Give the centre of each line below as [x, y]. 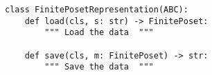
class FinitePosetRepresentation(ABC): [97, 10]
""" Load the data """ [99, 33]
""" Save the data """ [99, 67]
